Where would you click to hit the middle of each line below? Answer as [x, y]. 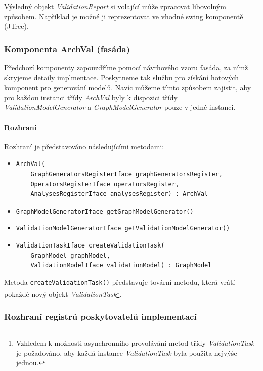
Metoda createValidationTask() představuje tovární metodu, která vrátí [120, 282]
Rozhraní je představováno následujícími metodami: [84, 146]
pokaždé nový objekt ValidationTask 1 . [63, 293]
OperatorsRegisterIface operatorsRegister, [105, 184]
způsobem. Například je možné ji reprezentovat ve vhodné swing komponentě [124, 16]
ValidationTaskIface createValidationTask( [90, 246]
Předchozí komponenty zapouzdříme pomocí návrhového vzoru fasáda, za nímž [126, 67]
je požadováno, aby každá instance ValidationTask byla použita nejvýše [126, 353]
